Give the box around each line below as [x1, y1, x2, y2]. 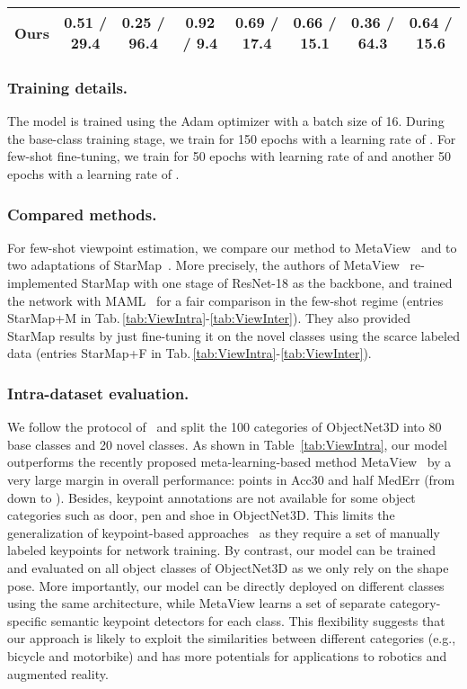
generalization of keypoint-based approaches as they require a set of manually [7, 523, 440, 541]
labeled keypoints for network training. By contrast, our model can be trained [7, 541, 436, 559]
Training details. [7, 76, 128, 98]
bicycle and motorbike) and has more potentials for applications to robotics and [7, 646, 447, 665]
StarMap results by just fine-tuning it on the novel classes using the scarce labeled [7, 326, 460, 344]
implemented [7, 273, 78, 291]
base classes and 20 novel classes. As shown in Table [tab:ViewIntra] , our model [7, 434, 447, 453]
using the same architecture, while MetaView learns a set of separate [7, 594, 386, 613]
